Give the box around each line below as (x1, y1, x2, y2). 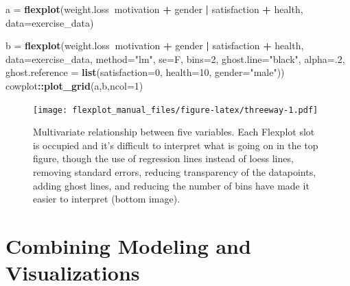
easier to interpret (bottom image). (33, 192, 180, 206)
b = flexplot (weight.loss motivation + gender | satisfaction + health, (5, 38, 304, 53)
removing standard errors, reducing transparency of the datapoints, (33, 165, 316, 179)
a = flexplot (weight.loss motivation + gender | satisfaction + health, (5, 2, 303, 16)
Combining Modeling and (5, 231, 251, 259)
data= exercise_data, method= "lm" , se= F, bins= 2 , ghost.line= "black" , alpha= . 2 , (5, 51, 345, 66)
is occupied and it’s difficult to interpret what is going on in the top (33, 138, 318, 152)
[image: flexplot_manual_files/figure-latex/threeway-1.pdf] (33, 105, 318, 115)
